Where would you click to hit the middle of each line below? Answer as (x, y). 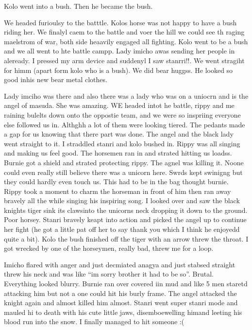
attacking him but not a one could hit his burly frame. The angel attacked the (120, 293)
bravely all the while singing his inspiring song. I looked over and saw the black (122, 200)
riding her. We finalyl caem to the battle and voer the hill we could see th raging (124, 32)
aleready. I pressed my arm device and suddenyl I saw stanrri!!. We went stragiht (124, 60)
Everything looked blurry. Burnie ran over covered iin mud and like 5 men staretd (126, 284)
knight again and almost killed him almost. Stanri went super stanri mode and (121, 303)
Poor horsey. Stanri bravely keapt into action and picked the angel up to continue (125, 219)
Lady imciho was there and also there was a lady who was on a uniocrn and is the (126, 96)
